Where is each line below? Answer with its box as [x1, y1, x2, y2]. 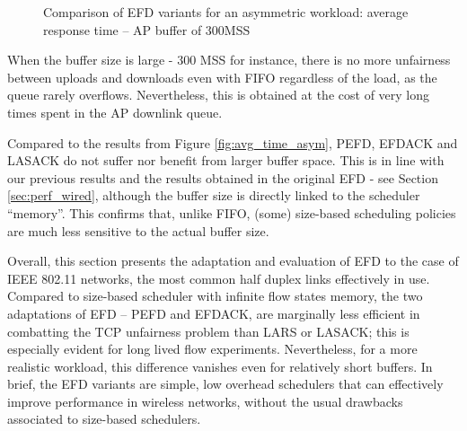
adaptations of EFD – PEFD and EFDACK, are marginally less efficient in [7, 303, 420, 322]
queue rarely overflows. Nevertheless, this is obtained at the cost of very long [7, 85, 430, 104]
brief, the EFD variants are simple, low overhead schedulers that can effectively [7, 374, 444, 393]
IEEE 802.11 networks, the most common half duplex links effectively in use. [7, 268, 430, 287]
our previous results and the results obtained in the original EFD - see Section [7, 168, 438, 187]
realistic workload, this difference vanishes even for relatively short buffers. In [7, 356, 433, 375]
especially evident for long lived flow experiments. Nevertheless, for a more [7, 339, 418, 358]
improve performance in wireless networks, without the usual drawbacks [7, 391, 403, 410]
